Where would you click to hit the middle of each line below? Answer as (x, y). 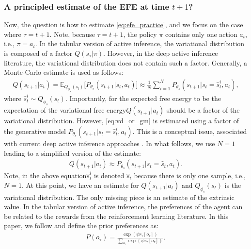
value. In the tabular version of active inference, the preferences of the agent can (123, 207)
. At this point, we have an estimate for (80, 185)
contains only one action (201, 34)
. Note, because (72, 34)
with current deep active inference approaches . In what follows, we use (110, 143)
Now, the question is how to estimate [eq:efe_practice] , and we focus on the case (124, 25)
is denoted (109, 175)
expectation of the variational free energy (65, 110)
